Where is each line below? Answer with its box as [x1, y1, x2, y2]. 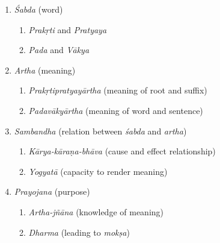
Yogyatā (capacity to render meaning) [28, 165, 168, 177]
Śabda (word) [14, 3, 63, 15]
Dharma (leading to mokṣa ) [28, 226, 130, 238]
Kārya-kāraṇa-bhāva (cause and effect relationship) [28, 145, 216, 157]
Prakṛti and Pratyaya [28, 23, 107, 36]
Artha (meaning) [14, 63, 76, 76]
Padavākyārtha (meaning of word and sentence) [28, 104, 203, 116]
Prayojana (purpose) [14, 185, 90, 198]
